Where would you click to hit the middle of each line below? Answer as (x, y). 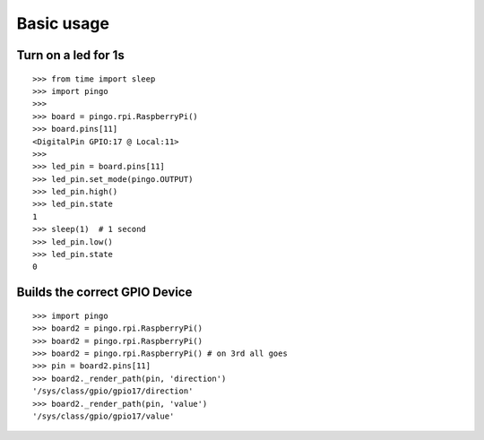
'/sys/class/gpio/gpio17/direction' (113, 391)
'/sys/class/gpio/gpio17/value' (104, 416)
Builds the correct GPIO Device (104, 293)
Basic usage (63, 23)
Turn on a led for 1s (70, 55)
